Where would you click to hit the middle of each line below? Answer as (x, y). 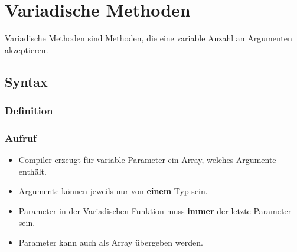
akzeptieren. (27, 49)
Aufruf (21, 137)
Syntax (26, 81)
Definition (29, 111)
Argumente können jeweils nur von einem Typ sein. (113, 191)
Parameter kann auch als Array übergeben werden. (111, 242)
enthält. (32, 171)
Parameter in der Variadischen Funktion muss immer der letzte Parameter (155, 210)
